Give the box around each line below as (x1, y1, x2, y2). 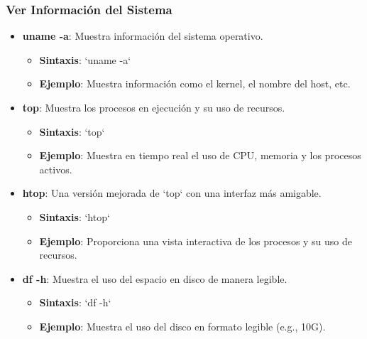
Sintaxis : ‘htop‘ (39, 209, 110, 224)
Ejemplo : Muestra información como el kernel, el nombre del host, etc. (39, 76, 351, 91)
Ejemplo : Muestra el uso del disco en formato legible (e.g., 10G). (39, 318, 326, 333)
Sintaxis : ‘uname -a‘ (39, 52, 131, 67)
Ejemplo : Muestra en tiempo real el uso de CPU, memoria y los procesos (39, 148, 361, 163)
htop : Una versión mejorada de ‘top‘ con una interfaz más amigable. (22, 185, 322, 200)
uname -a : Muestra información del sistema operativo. (22, 28, 263, 43)
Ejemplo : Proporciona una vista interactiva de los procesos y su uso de (39, 233, 353, 248)
